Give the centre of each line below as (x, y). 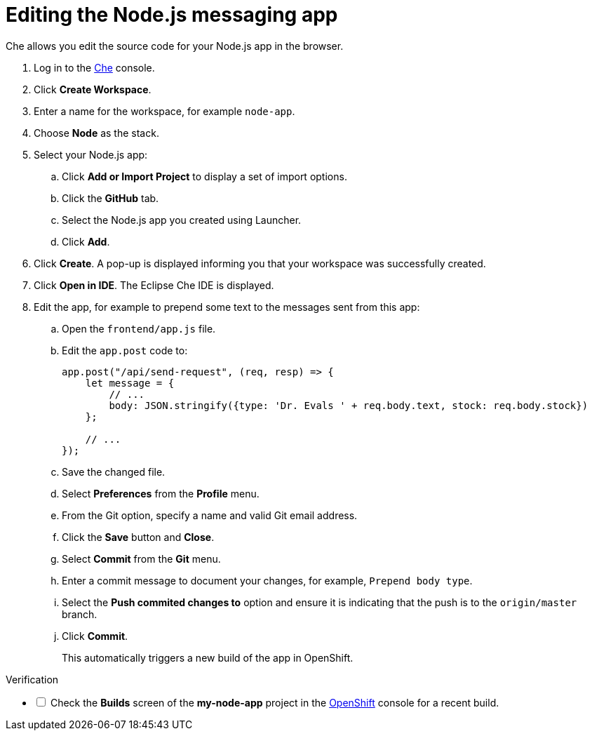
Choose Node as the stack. (96, 133)
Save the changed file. (114, 471)
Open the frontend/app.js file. (139, 328)
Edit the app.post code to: (125, 350)
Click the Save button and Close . (138, 537)
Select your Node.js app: (91, 154)
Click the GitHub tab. (110, 198)
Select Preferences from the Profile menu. (161, 493)
